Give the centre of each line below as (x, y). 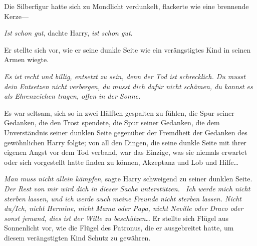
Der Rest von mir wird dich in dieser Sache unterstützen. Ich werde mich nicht (127, 188)
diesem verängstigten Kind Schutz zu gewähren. (77, 237)
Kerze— (17, 16)
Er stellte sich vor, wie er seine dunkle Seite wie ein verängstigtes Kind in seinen (127, 49)
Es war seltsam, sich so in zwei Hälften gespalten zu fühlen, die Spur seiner (119, 112)
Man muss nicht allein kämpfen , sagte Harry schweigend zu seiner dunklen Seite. (128, 179)
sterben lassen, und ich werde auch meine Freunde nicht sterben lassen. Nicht (123, 198)
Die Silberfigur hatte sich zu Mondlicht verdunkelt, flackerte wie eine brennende (126, 6)
